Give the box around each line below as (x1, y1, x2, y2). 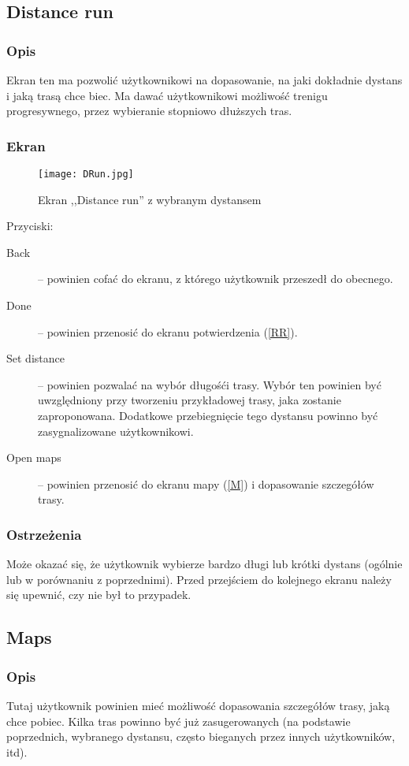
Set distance (6, 350, 65, 366)
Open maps (6, 449, 61, 466)
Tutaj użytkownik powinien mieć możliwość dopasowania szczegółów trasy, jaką (6, 697, 390, 713)
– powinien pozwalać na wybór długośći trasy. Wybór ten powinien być (38, 376, 381, 392)
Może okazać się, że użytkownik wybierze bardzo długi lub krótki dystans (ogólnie (6, 556, 403, 572)
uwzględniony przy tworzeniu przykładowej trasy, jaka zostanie (38, 392, 341, 408)
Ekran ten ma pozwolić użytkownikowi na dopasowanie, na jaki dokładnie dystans (6, 72, 403, 87)
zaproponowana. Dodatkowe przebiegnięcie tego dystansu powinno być (38, 407, 378, 423)
